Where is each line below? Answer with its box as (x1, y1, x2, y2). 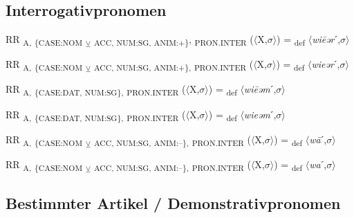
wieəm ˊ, (243, 107, 277, 121)
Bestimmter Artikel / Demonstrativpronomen (6, 192, 341, 214)
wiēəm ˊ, (243, 82, 277, 96)
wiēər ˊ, (312, 32, 341, 46)
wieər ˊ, (311, 57, 340, 71)
